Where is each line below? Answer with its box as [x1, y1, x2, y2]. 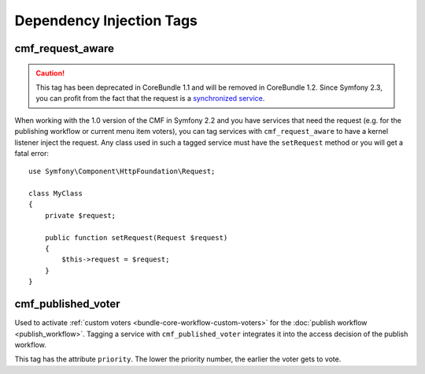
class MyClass [28, 189, 83, 198]
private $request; [44, 211, 116, 220]
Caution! [35, 68, 65, 78]
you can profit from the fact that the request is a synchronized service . [35, 94, 265, 103]
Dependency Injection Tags [14, 12, 198, 29]
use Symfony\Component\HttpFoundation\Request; [28, 167, 216, 176]
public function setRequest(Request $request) [44, 233, 228, 242]
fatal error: [14, 148, 50, 157]
